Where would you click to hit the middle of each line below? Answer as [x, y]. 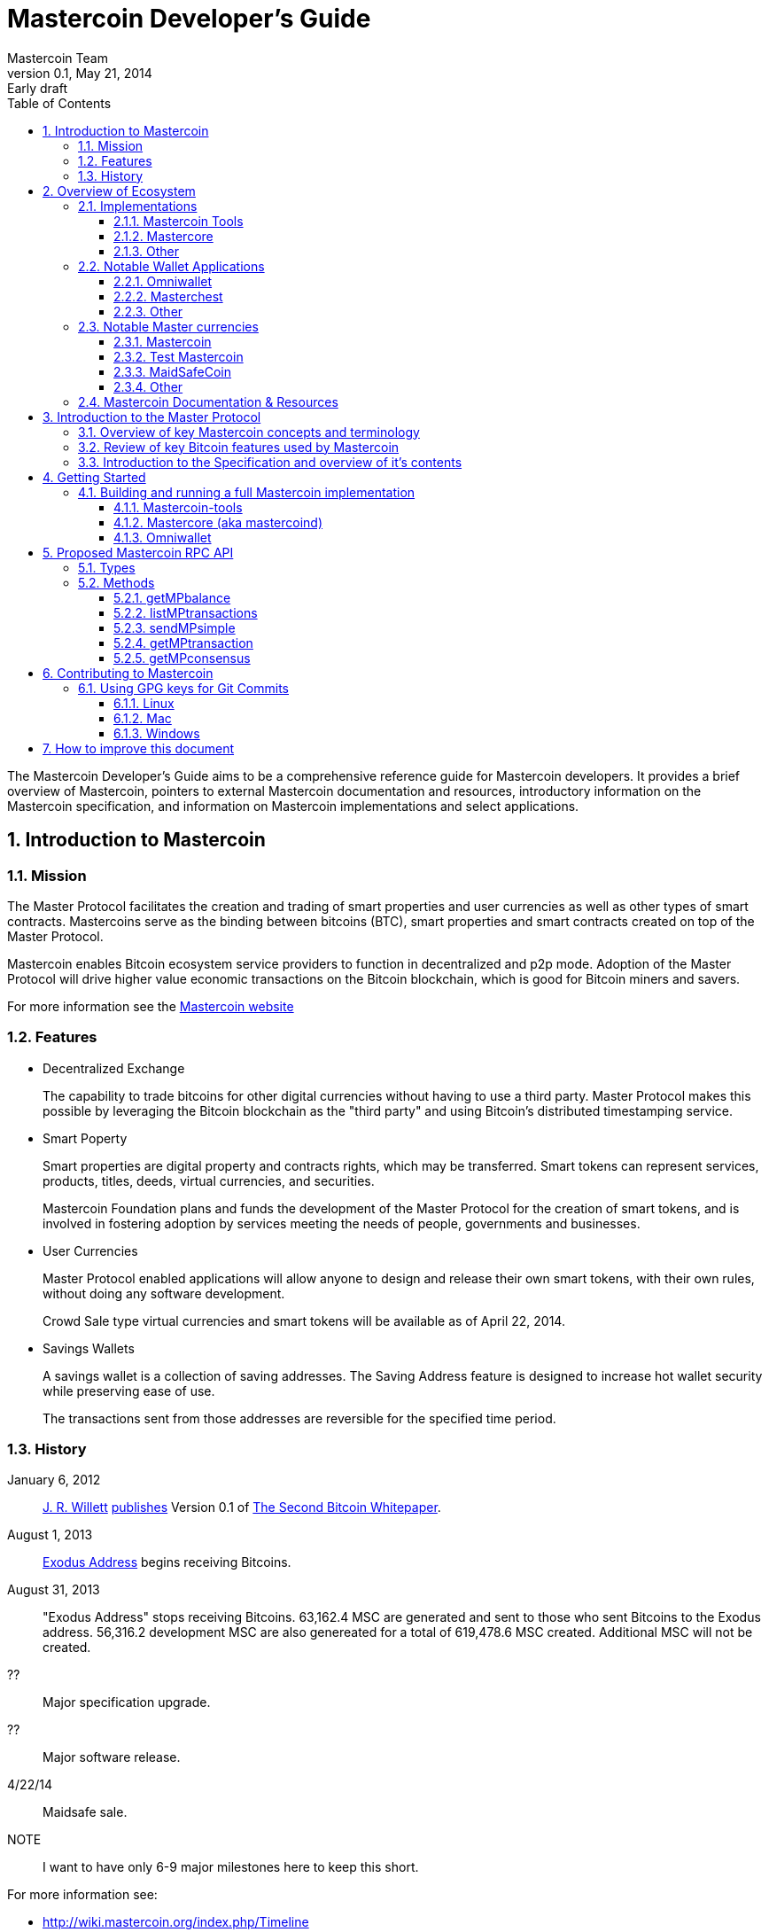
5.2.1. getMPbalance [172, 597]
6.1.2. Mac [143, 718]
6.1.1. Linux [144, 703]
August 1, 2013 [50, 1535]
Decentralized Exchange [114, 1068]
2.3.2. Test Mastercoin [179, 356]
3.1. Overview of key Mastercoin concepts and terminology [249, 432]
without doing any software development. [164, 1293]
